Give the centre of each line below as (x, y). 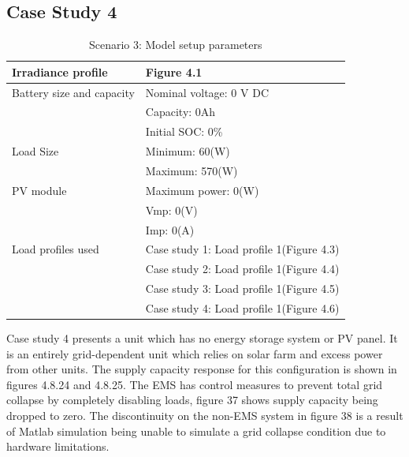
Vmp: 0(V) (171, 210)
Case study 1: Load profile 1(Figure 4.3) (242, 249)
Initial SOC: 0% (184, 131)
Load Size (35, 151)
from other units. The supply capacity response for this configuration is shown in (202, 369)
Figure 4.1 (174, 71)
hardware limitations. (58, 446)
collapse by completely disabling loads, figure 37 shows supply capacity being (192, 400)
